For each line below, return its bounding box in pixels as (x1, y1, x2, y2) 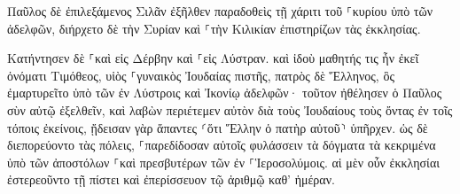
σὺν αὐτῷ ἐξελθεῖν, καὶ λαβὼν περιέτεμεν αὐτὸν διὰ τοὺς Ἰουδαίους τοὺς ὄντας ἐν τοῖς (7, 100, 453, 119)
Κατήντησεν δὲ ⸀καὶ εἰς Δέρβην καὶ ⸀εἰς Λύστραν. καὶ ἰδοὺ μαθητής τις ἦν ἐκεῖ (7, 49, 419, 67)
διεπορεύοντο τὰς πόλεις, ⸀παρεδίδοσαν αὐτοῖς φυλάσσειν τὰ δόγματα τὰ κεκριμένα (7, 136, 436, 154)
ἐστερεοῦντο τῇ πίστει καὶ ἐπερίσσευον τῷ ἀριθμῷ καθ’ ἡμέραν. (7, 170, 335, 189)
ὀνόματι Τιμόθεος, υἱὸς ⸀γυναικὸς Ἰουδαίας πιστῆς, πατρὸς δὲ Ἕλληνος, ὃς (7, 66, 394, 84)
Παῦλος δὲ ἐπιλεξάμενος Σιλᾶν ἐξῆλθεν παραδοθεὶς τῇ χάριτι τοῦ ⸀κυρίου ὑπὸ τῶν (7, 2, 433, 19)
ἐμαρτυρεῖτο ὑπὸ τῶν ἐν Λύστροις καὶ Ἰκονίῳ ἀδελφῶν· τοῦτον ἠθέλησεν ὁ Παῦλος (7, 83, 442, 102)
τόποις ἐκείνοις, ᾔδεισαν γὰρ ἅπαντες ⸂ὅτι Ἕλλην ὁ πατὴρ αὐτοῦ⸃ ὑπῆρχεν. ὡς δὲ (7, 118, 428, 136)
